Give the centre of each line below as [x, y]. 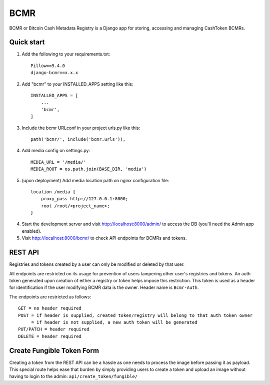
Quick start [27, 42]
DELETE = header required [50, 336]
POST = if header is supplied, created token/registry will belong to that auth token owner [135, 315]
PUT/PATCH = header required [54, 329]
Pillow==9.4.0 [48, 66]
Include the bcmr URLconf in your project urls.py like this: [81, 128]
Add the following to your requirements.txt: [66, 54]
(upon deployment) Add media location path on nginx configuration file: [95, 180]
